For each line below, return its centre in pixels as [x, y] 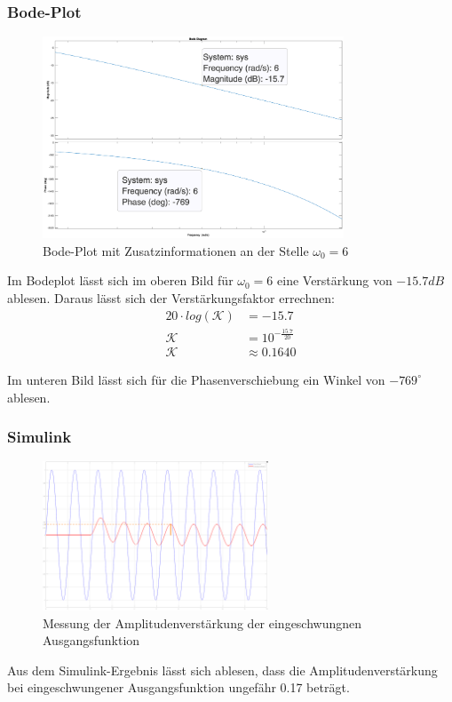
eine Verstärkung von [335, 280]
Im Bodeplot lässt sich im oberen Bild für [120, 280]
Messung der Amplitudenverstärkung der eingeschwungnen [202, 622]
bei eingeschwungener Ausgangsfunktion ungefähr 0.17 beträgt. [178, 687]
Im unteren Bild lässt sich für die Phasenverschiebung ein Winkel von [196, 379]
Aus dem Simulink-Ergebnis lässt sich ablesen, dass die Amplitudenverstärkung [222, 670]
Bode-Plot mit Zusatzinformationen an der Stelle [176, 250]
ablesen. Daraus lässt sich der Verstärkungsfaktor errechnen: [171, 297]
